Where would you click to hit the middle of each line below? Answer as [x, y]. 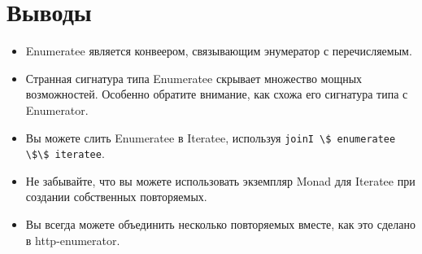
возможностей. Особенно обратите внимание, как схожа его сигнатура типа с [217, 94]
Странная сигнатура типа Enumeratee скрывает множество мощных [194, 78]
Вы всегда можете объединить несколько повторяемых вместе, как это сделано [220, 224]
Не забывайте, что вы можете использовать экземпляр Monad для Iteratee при [220, 180]
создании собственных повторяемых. [116, 197]
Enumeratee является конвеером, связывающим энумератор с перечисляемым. [219, 51]
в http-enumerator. [73, 240]
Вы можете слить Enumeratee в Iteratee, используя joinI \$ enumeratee [211, 137]
